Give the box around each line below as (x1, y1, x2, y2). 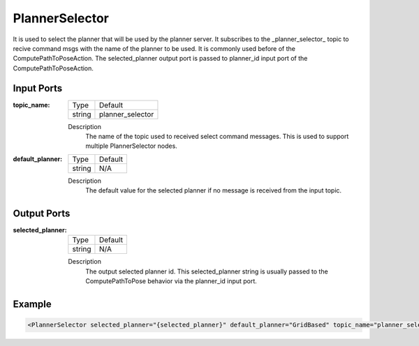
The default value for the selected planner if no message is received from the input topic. (85, 186, 342, 195)
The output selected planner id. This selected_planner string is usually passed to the (85, 267, 328, 276)
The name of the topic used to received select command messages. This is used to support (85, 133, 349, 141)
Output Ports (13, 208, 71, 219)
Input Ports (13, 82, 63, 94)
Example (13, 299, 52, 310)
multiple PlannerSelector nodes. (85, 142, 177, 150)
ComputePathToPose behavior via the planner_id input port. (85, 277, 258, 285)
